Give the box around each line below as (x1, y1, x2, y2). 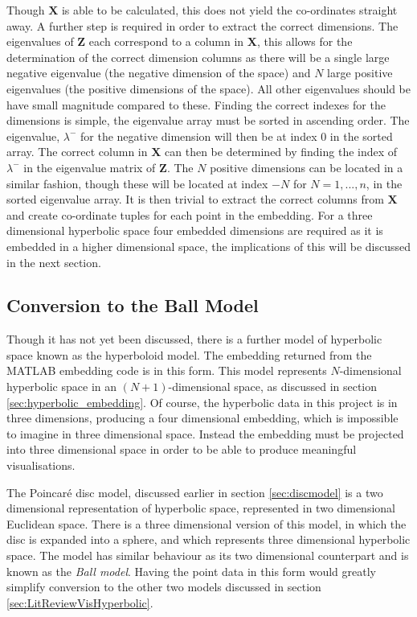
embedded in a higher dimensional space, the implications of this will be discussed (6, 237, 411, 254)
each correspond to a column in (88, 33, 244, 50)
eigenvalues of (6, 33, 74, 50)
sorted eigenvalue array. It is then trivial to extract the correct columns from (6, 191, 384, 208)
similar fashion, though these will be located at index (6, 175, 268, 191)
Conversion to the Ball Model (6, 293, 259, 318)
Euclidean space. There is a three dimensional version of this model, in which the (6, 515, 407, 532)
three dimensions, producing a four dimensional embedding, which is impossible (6, 409, 399, 426)
